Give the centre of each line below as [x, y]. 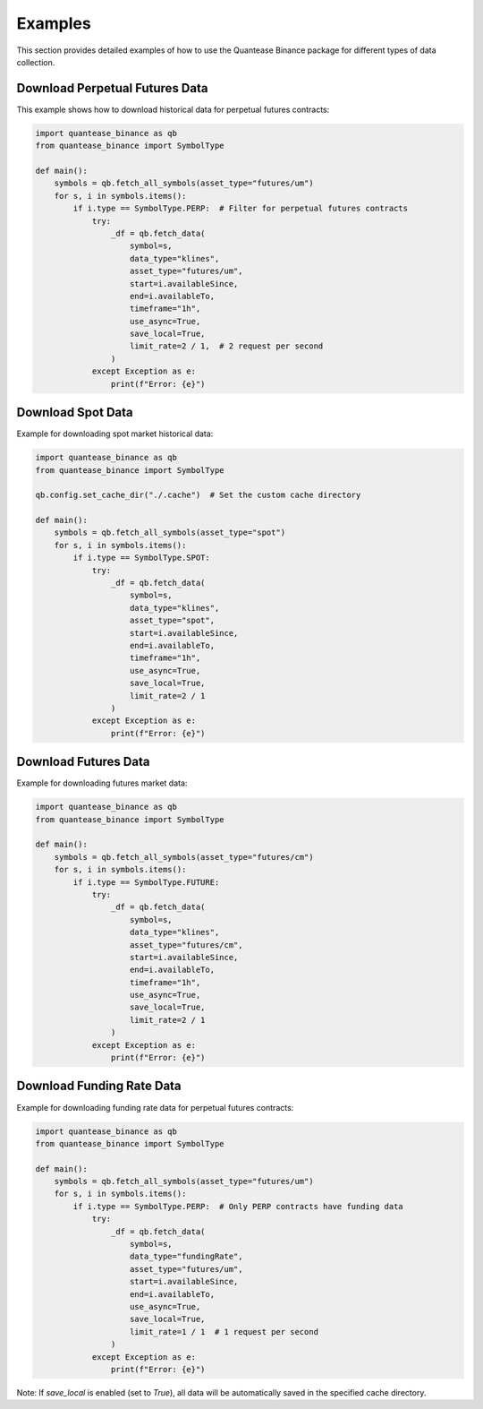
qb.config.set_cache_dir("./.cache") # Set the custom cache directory [198, 495]
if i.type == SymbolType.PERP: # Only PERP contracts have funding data [238, 1206]
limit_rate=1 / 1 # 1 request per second [225, 1332]
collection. [36, 62]
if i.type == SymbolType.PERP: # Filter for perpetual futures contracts [241, 209]
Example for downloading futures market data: [102, 783]
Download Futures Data [83, 762]
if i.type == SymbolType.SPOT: [141, 558]
